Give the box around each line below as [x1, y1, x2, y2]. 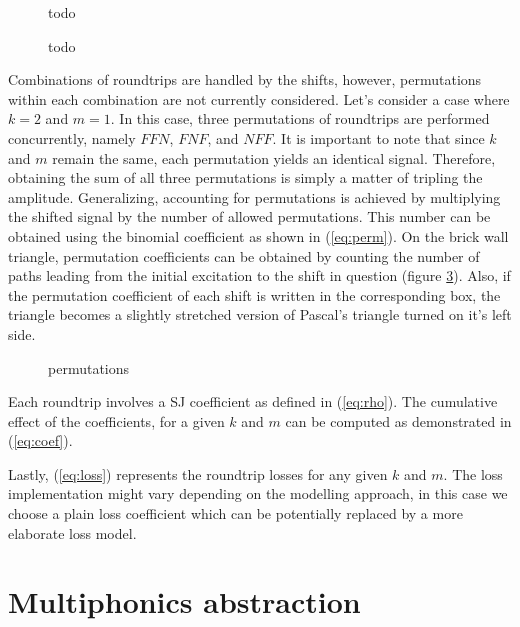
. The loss [443, 463, 503, 484]
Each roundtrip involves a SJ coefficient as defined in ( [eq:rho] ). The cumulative [8, 391, 498, 412]
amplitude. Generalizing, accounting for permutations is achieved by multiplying [8, 186, 501, 207]
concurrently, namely [8, 127, 136, 148]
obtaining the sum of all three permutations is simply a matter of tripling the [8, 167, 483, 188]
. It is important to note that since [272, 127, 485, 148]
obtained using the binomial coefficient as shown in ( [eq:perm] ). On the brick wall [8, 225, 509, 246]
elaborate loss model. [8, 522, 137, 543]
